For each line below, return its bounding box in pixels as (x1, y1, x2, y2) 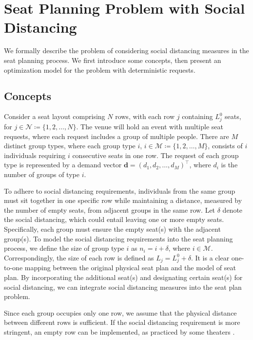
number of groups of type (4, 169, 79, 179)
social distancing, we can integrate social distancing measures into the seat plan (4, 281, 242, 292)
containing (182, 111, 213, 121)
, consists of (208, 140, 243, 151)
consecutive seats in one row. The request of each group (72, 150, 239, 160)
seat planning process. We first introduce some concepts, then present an (4, 55, 221, 65)
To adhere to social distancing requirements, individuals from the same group (4, 185, 235, 196)
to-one (4, 262, 23, 273)
